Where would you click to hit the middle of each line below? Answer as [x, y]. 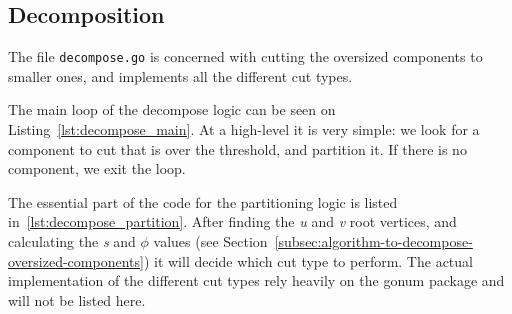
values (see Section [210, 241]
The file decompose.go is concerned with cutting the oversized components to [245, 56]
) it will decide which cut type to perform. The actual [308, 260]
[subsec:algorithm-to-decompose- [373, 241]
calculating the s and [72, 241]
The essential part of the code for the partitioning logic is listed [203, 201]
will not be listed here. [77, 299]
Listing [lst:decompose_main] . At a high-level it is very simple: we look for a [244, 129]
